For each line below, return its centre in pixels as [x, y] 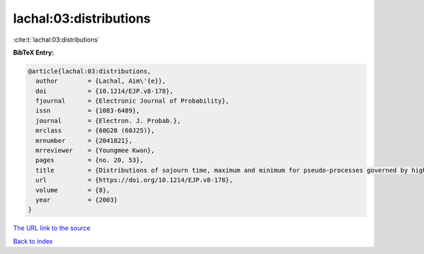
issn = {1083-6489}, [88, 111]
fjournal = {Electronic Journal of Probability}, [132, 101]
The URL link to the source [52, 228]
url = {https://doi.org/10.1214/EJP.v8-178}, [134, 180]
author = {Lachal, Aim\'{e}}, [101, 81]
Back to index [33, 241]
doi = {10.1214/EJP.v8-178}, [105, 91]
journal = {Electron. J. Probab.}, [108, 121]
